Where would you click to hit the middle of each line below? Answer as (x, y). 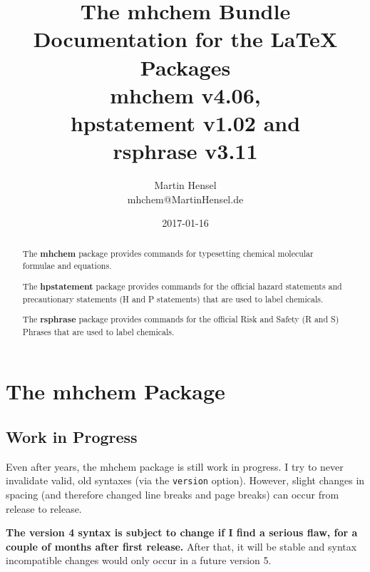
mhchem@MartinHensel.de (185, 199)
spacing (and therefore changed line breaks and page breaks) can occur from (173, 494)
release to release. (44, 508)
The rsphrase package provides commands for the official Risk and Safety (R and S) (181, 320)
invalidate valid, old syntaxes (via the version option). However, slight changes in (185, 480)
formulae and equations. (67, 266)
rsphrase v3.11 (185, 151)
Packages (185, 67)
